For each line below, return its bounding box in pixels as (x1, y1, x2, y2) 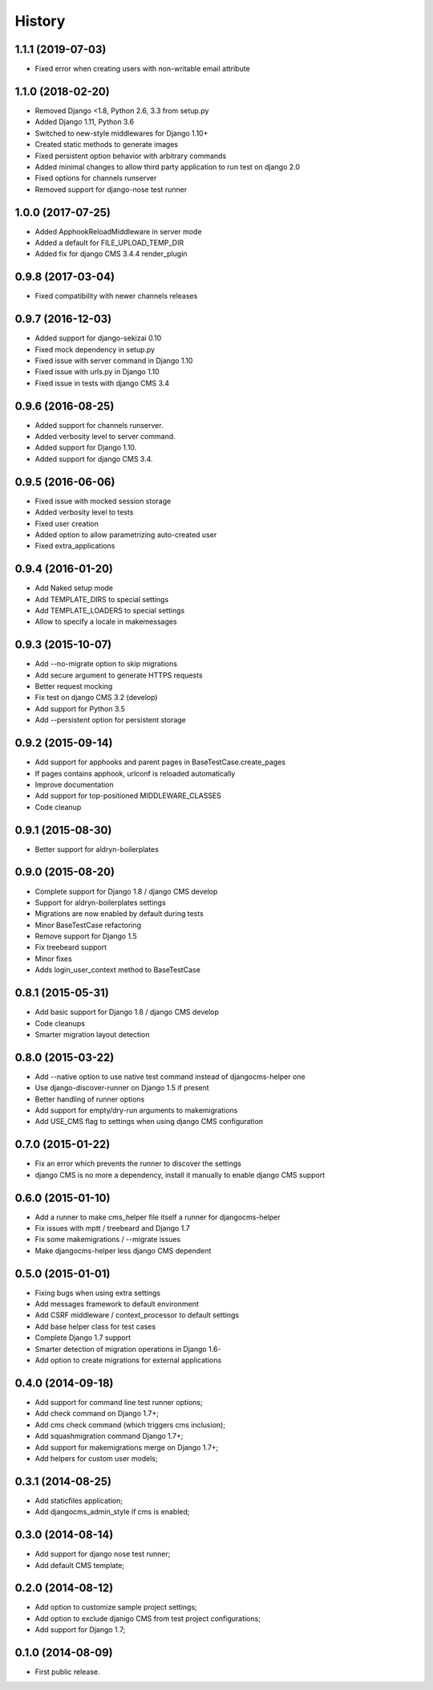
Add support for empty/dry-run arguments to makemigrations (34, 1106, 238, 1115)
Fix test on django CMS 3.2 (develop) (34, 693, 158, 702)
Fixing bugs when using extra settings (34, 1288, 160, 1297)
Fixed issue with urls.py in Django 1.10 (34, 367, 160, 377)
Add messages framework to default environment (34, 1299, 200, 1309)
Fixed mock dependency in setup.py (34, 344, 156, 354)
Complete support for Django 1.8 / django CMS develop (34, 886, 218, 896)
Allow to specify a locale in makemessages (34, 617, 177, 626)
